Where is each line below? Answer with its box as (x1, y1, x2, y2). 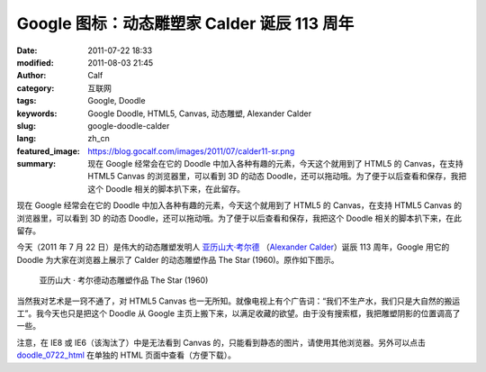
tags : (16, 95, 37, 106)
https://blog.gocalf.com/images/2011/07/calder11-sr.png (87, 145, 295, 157)
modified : (16, 57, 54, 68)
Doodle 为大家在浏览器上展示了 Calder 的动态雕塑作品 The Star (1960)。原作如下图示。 (16, 254, 339, 265)
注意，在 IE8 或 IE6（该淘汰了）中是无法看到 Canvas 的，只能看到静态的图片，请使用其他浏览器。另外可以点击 (16, 337, 427, 348)
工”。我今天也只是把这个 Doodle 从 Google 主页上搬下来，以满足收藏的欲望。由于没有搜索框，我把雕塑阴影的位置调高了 (16, 307, 461, 319)
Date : (16, 45, 38, 56)
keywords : (16, 108, 58, 119)
